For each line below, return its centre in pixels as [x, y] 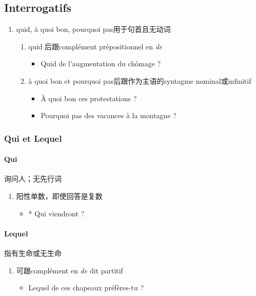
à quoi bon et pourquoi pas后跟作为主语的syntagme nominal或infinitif [140, 80]
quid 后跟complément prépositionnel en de [95, 46]
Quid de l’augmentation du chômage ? [101, 63]
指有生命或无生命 [33, 253]
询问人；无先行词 [33, 179]
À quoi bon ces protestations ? [89, 98]
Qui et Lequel [33, 138]
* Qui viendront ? [56, 213]
